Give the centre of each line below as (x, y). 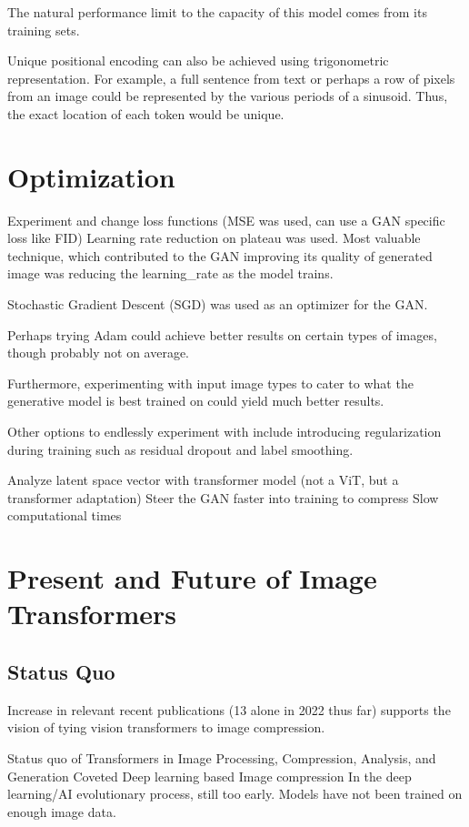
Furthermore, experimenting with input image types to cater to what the (210, 383)
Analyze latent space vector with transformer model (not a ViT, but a (203, 480)
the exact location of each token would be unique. (146, 113)
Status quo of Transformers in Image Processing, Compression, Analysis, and (222, 757)
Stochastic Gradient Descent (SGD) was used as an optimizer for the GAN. (218, 304)
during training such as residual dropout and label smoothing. (180, 449)
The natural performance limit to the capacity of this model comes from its (217, 12)
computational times (65, 515)
